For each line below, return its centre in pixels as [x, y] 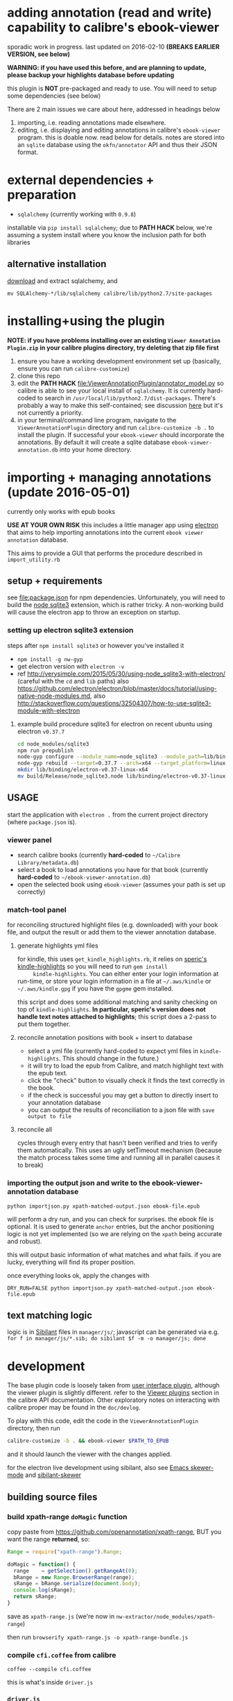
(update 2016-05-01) [69, 492]
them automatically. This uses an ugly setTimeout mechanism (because [119, 1150]
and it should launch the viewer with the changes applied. [89, 1454]
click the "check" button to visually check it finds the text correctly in [126, 1081]
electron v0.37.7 [41, 731]
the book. [41, 1088]
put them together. [44, 1024]
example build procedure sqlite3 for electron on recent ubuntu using [115, 724]
